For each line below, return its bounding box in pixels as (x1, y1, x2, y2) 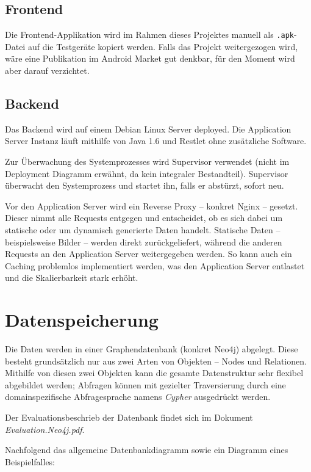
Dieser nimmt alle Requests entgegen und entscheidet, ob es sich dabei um (5, 211, 283, 224)
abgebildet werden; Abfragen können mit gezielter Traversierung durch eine (5, 378, 286, 391)
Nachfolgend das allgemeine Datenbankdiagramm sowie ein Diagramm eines (5, 443, 288, 456)
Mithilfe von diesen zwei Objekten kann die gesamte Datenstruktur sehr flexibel (5, 366, 304, 379)
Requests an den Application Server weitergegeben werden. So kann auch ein (5, 247, 292, 260)
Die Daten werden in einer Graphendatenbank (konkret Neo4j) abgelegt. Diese (5, 343, 298, 355)
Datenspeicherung (5, 307, 159, 332)
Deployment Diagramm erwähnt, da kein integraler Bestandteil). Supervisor (5, 167, 288, 180)
